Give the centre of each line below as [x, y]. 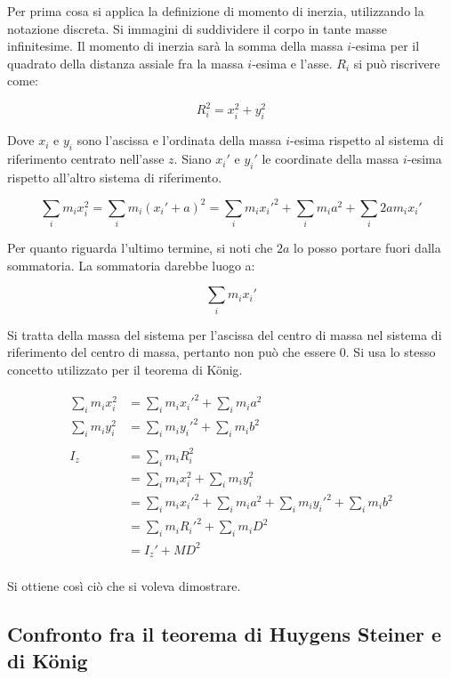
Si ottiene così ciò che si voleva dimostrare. [124, 586]
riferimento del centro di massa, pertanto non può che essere [172, 352]
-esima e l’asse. [292, 63]
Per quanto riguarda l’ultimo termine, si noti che [140, 248]
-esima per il [386, 46]
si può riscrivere [397, 63]
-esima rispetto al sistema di [367, 140]
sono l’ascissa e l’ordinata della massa [179, 140]
